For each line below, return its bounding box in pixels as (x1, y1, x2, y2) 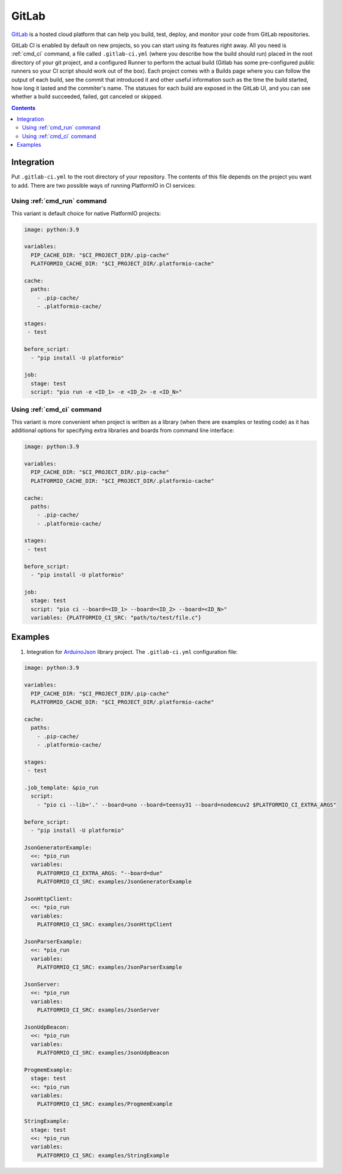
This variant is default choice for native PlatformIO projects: (11, 210, 161, 217)
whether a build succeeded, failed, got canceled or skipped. (11, 93, 163, 100)
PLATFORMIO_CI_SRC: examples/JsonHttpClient (37, 921, 173, 928)
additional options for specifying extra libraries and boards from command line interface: (11, 427, 235, 434)
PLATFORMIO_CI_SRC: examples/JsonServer (37, 1007, 160, 1014)
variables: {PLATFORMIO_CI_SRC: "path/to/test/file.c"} (31, 614, 202, 621)
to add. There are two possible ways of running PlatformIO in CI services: (11, 182, 196, 189)
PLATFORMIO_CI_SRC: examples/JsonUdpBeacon (37, 1049, 169, 1057)
